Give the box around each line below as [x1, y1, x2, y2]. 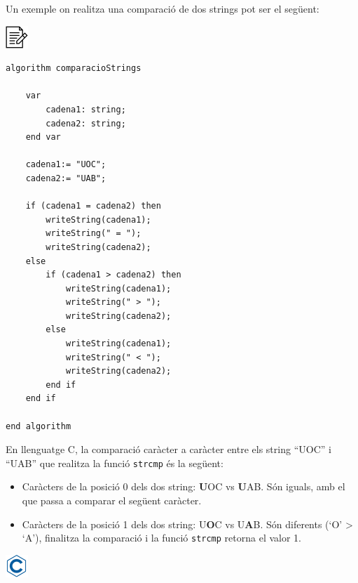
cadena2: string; [46, 118, 126, 129]
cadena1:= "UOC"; [25, 159, 106, 170]
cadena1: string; [46, 104, 126, 114]
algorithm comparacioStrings [6, 63, 142, 74]
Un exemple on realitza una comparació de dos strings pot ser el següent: [6, 1, 319, 15]
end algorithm [6, 421, 71, 431]
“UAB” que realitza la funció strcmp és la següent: [6, 455, 223, 470]
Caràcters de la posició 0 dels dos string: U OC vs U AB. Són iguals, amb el [22, 479, 345, 494]
